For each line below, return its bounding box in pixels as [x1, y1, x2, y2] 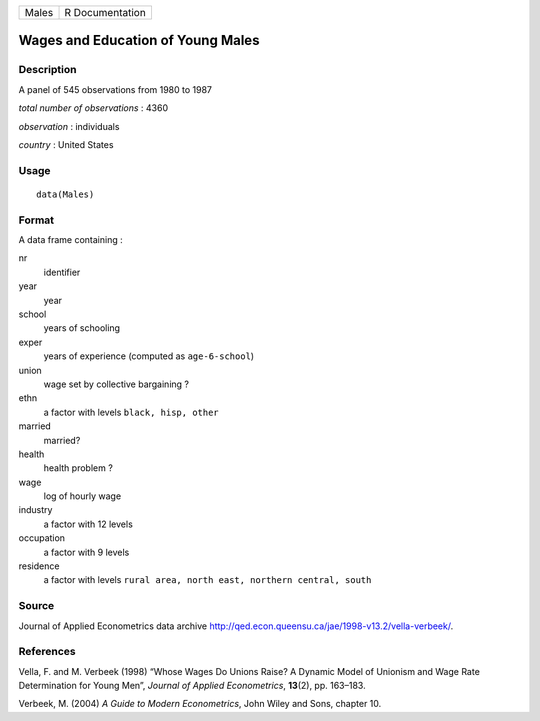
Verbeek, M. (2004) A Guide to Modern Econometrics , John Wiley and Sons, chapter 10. [18, 698, 382, 710]
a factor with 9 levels [43, 546, 130, 558]
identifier [43, 266, 81, 278]
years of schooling [43, 322, 120, 334]
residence [18, 560, 60, 572]
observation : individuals [18, 120, 120, 132]
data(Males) [36, 188, 95, 200]
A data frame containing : [18, 234, 124, 246]
